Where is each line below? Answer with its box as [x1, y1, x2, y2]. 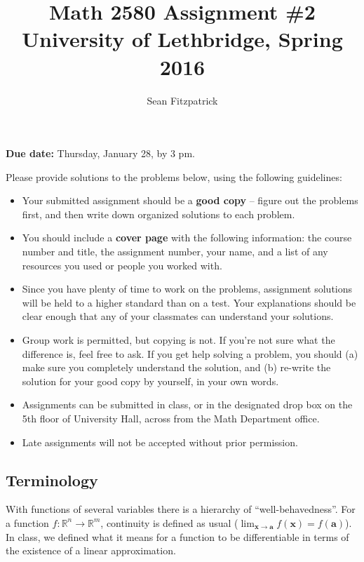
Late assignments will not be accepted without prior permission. [22, 434, 298, 449]
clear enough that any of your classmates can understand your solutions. [22, 309, 334, 323]
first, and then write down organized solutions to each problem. [22, 206, 295, 221]
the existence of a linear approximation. [6, 543, 176, 558]
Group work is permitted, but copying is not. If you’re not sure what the [22, 333, 335, 347]
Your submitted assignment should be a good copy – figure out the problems [22, 193, 358, 208]
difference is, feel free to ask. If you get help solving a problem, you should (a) [22, 346, 358, 361]
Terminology [6, 469, 98, 490]
